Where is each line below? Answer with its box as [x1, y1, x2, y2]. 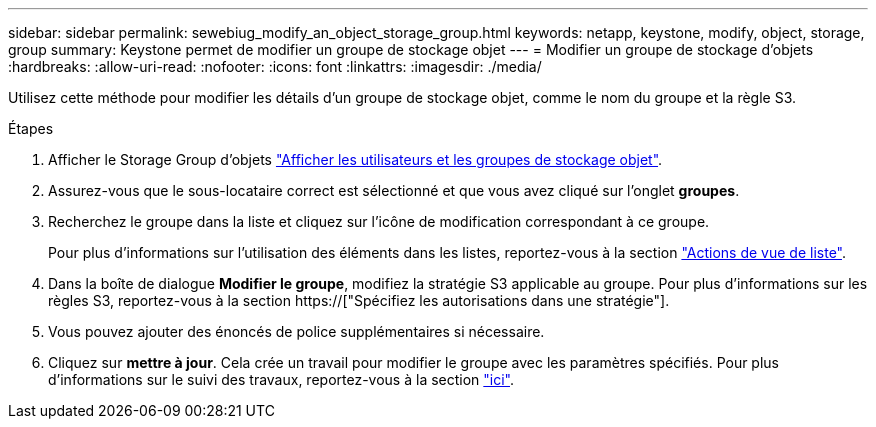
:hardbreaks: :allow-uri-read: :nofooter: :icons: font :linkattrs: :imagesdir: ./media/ [8, 58, 542, 75]
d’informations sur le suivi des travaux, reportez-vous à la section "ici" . [48, 371, 515, 388]
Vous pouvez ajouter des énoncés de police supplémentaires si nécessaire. [48, 323, 545, 340]
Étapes [8, 120, 54, 137]
